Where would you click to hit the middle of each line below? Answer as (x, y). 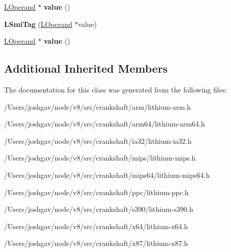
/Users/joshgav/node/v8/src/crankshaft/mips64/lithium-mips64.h (107, 175)
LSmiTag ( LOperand (38, 24)
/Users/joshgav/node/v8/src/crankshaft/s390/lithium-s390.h (99, 209)
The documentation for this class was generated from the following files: (116, 89)
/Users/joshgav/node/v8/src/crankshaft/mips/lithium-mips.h (100, 158)
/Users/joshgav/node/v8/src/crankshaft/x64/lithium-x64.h (96, 226)
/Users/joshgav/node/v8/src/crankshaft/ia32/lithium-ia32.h (98, 140)
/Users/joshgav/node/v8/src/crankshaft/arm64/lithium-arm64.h (105, 124)
